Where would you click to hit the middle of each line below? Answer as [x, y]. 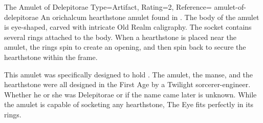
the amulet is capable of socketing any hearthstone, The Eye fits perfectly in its [129, 104]
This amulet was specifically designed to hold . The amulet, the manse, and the [129, 74]
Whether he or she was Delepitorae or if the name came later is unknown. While [130, 94]
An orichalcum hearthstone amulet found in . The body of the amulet [150, 17]
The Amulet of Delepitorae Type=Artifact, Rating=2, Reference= [108, 7]
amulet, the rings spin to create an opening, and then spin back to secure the [125, 47]
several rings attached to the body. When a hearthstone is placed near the [120, 37]
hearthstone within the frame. [51, 57]
